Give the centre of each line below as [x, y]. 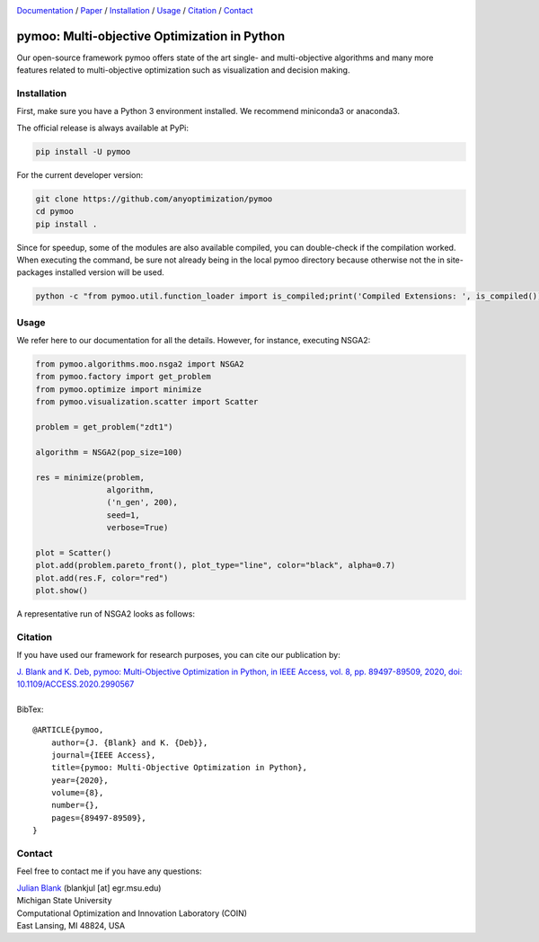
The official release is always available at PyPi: [102, 128]
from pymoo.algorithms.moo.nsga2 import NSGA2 [140, 364]
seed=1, [124, 515]
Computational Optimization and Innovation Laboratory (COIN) [132, 913]
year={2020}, [80, 780]
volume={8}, [77, 793]
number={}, [75, 805]
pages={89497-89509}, [99, 818]
